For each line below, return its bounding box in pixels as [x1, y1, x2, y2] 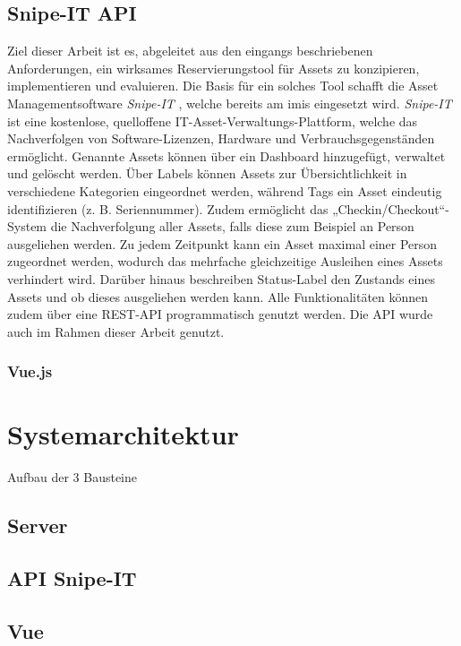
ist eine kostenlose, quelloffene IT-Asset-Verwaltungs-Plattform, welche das [7, 111, 418, 130]
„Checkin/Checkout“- [332, 199, 449, 218]
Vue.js [7, 360, 53, 383]
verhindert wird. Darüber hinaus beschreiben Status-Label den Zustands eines [7, 269, 435, 288]
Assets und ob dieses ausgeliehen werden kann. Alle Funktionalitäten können [7, 287, 429, 306]
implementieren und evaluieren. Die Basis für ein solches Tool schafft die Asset [7, 76, 439, 95]
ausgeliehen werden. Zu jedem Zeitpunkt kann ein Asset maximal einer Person [7, 234, 438, 253]
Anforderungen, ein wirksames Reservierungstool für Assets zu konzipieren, [7, 58, 420, 77]
